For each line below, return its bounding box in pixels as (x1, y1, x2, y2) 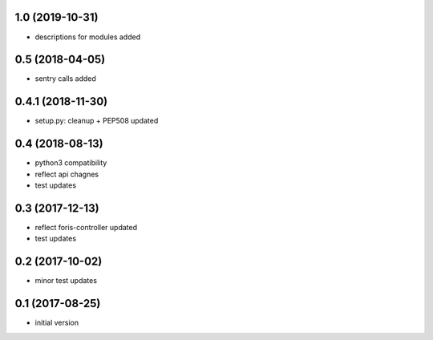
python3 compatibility (34, 158, 107, 168)
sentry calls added (34, 74, 96, 83)
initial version (34, 318, 79, 328)
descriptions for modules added (34, 32, 140, 42)
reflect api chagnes (34, 169, 99, 179)
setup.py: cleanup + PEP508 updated (34, 116, 159, 126)
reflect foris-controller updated (34, 222, 138, 232)
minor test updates (34, 276, 98, 285)
